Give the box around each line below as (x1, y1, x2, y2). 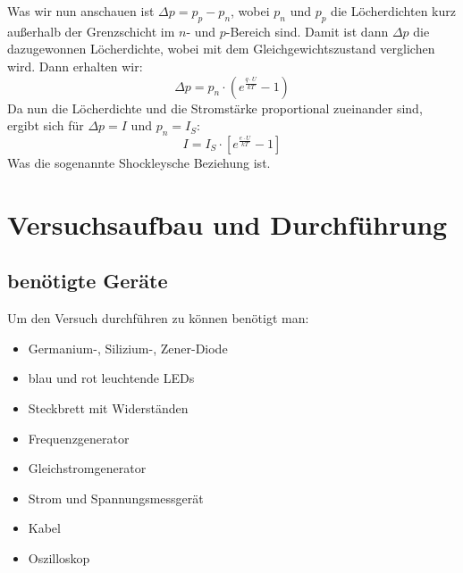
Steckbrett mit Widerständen (28, 398, 189, 417)
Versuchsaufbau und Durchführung (7, 205, 448, 242)
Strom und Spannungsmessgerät (28, 488, 204, 507)
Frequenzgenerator (28, 428, 130, 447)
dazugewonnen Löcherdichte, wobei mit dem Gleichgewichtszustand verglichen (7, 39, 435, 58)
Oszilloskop (28, 548, 90, 567)
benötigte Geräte (7, 267, 168, 295)
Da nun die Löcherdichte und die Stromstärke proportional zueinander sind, (7, 98, 423, 117)
